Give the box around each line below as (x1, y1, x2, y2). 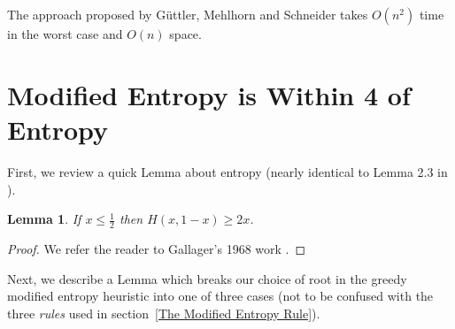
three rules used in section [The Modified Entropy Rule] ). (7, 303, 320, 322)
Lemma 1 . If (7, 210, 81, 228)
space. (169, 25, 202, 42)
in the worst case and (7, 25, 123, 42)
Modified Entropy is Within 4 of (7, 76, 411, 112)
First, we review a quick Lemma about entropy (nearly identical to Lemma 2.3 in (7, 162, 448, 180)
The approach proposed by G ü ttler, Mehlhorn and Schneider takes (7, 5, 368, 23)
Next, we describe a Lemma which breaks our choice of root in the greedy (7, 269, 407, 287)
